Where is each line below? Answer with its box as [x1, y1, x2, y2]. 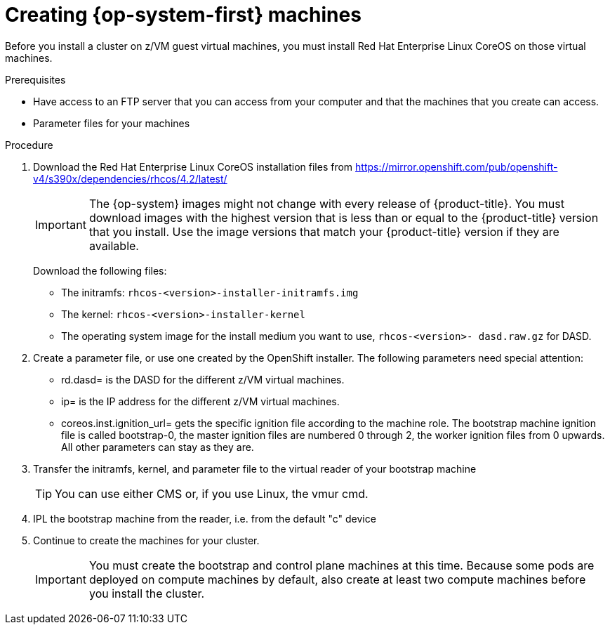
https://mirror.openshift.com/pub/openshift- [355, 160, 558, 173]
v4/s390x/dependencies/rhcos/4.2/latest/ [33, 172, 227, 185]
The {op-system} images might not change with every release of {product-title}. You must [88, 196, 564, 211]
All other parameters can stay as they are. [61, 440, 254, 453]
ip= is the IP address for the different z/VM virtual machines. [61, 395, 340, 407]
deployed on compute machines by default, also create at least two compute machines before [88, 572, 586, 586]
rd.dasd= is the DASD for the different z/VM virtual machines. [61, 373, 345, 386]
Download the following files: [33, 264, 167, 277]
